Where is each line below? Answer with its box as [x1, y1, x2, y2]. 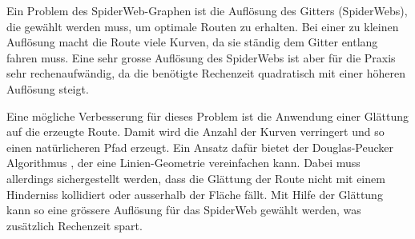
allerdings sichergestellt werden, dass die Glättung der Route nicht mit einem [6, 169, 385, 186]
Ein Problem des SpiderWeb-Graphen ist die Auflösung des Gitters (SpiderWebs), [6, 2, 408, 18]
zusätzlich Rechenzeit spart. [6, 217, 143, 233]
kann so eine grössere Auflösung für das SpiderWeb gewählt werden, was [6, 201, 361, 218]
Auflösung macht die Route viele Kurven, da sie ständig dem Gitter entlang [6, 34, 378, 50]
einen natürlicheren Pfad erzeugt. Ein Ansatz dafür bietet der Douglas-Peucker [6, 138, 394, 155]
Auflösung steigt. [6, 80, 89, 97]
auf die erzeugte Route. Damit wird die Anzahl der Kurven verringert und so [6, 123, 385, 140]
